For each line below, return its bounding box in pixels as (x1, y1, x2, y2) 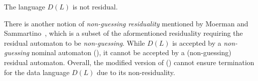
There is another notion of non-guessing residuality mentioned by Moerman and (4, 18, 249, 28)
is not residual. (72, 1, 118, 11)
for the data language (4, 67, 70, 77)
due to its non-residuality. (97, 67, 175, 77)
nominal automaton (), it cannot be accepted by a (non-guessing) (31, 47, 232, 58)
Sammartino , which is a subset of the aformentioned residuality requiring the (4, 28, 243, 38)
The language (4, 1, 45, 11)
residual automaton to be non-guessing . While (4, 37, 145, 48)
